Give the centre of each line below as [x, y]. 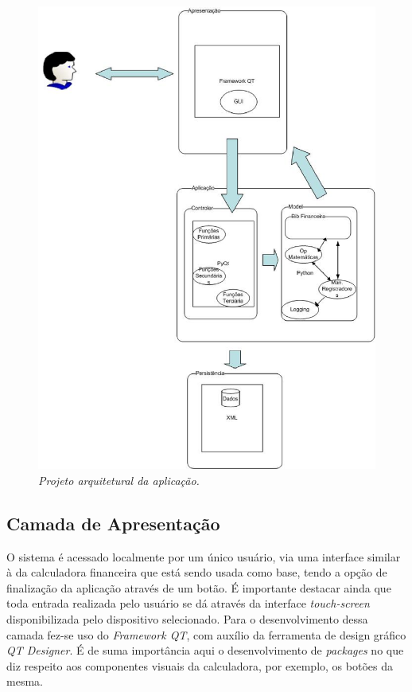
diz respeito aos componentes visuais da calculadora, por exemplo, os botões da [200, 665]
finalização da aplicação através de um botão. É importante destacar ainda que [199, 587]
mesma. [25, 681]
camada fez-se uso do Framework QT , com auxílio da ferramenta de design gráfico [206, 634]
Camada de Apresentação [113, 523]
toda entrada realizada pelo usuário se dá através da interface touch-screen [188, 603]
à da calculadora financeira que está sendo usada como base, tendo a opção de [197, 572]
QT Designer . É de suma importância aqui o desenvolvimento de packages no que [205, 650]
